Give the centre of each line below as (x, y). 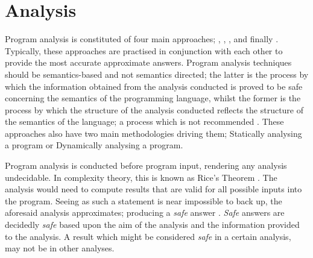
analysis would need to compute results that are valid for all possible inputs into (153, 189)
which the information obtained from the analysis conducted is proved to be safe (154, 86)
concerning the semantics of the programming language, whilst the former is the (153, 98)
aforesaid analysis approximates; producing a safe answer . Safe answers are (145, 212)
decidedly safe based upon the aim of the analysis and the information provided (152, 225)
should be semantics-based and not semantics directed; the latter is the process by (157, 74)
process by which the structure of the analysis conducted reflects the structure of (154, 109)
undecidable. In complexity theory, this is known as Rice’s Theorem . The (141, 177)
